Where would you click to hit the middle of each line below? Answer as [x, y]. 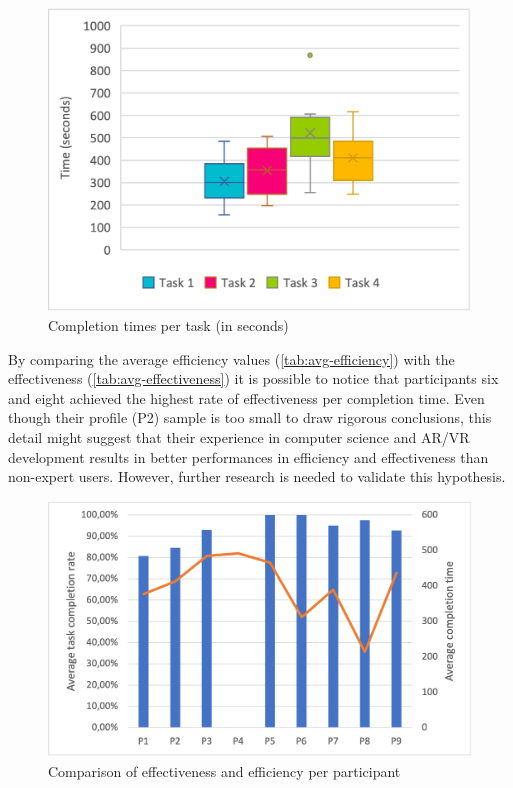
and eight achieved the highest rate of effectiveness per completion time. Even [246, 397]
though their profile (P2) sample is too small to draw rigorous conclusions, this [250, 417]
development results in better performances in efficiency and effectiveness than [248, 456]
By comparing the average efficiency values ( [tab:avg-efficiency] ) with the [231, 358]
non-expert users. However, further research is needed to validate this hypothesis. [257, 476]
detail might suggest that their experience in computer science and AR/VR [239, 437]
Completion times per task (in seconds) [168, 325]
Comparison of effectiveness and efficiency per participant [224, 770]
